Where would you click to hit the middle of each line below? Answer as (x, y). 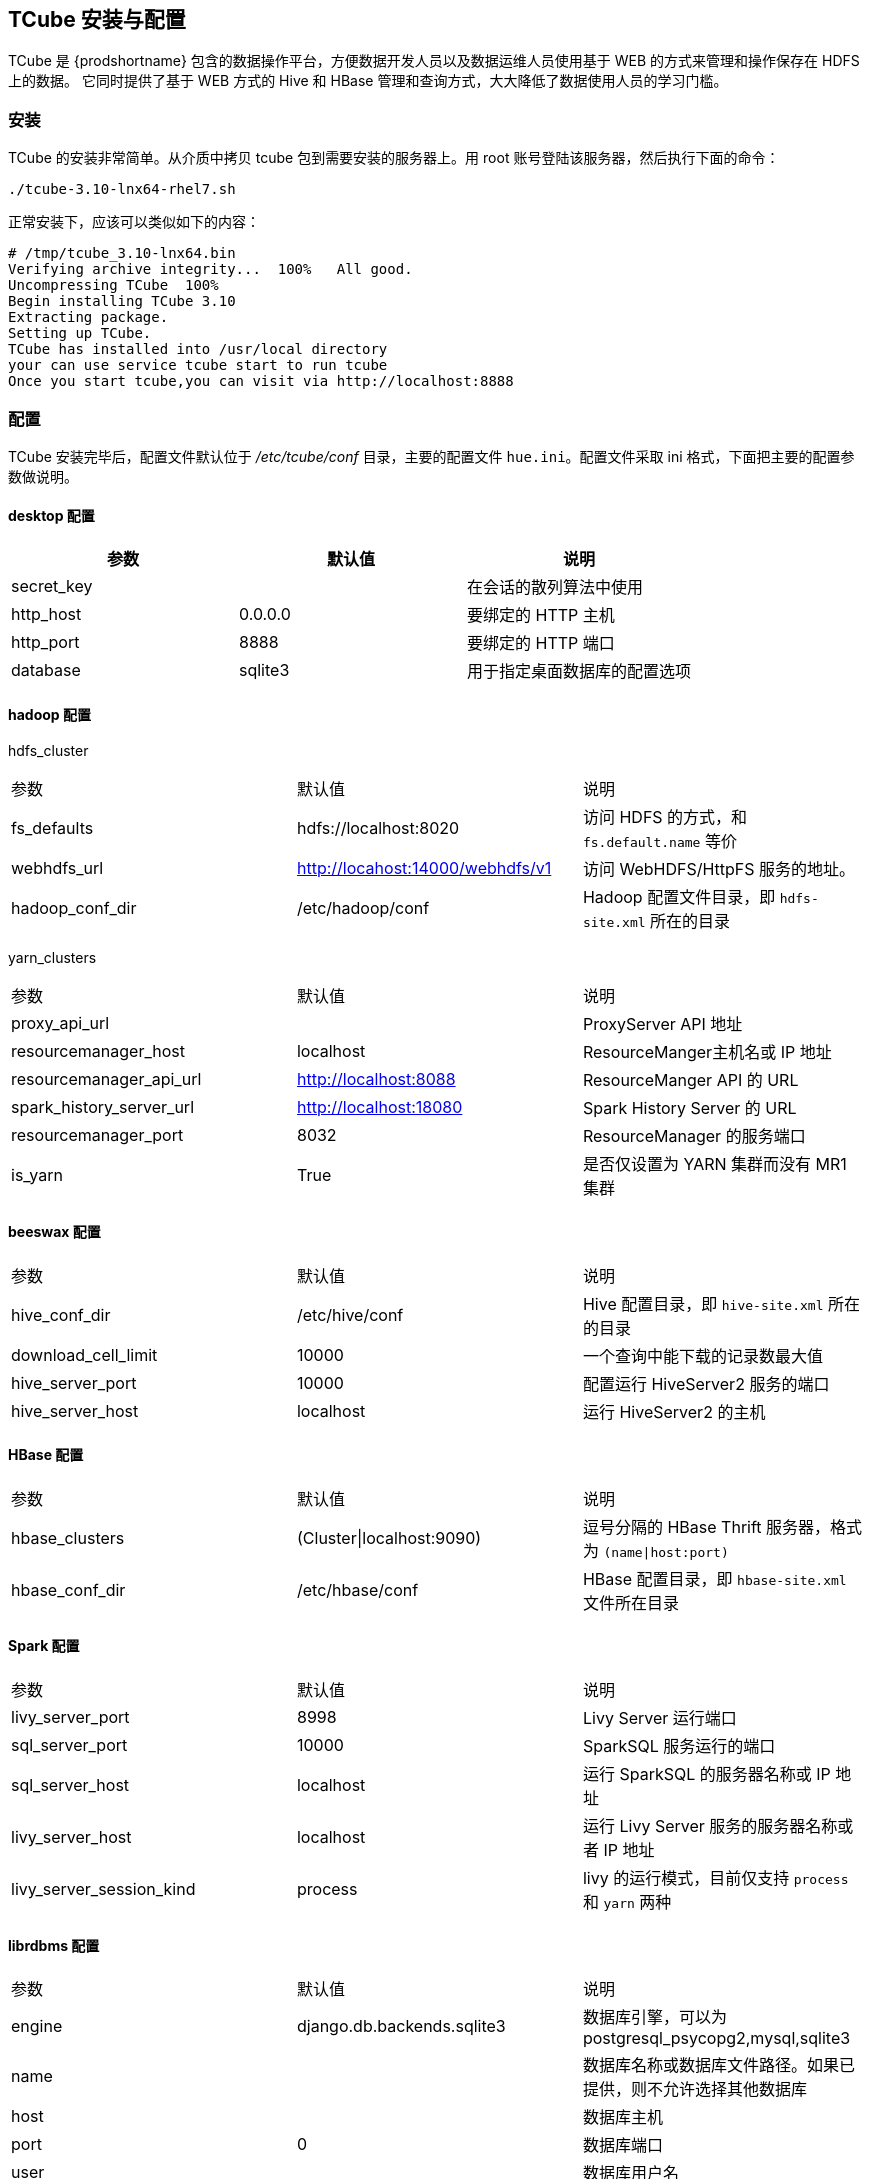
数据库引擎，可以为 (654, 2017)
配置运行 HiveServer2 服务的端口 (706, 1383)
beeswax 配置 (54, 1231)
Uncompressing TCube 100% (113, 285)
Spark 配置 (44, 1646)
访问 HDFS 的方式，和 (665, 817)
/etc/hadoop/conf (363, 908)
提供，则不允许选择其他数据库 (694, 2089)
